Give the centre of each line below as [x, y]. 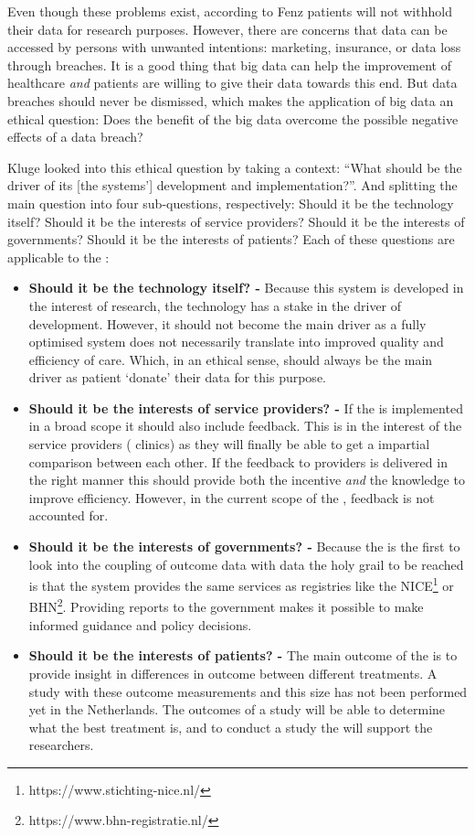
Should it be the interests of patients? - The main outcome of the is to [243, 655]
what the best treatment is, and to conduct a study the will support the [231, 727]
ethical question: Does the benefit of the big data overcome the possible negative [233, 118]
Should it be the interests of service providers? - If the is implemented [246, 407]
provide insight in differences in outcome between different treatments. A [233, 673]
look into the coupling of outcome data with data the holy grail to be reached [246, 564]
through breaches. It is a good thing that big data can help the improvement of [230, 64]
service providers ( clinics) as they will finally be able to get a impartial [229, 444]
